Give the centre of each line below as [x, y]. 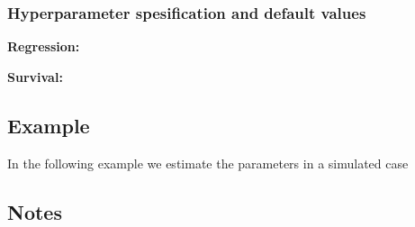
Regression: [44, 46]
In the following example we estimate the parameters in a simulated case [208, 163]
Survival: [35, 76]
